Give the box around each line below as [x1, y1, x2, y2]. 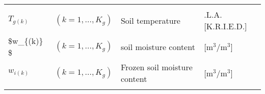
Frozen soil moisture [120, 61, 193, 73]
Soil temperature [120, 14, 180, 26]
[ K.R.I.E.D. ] [204, 20, 247, 32]
